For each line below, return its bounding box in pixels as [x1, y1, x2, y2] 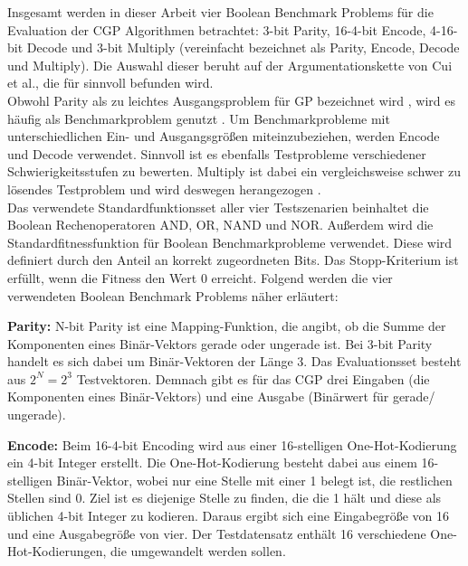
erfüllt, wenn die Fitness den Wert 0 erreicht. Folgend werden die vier [7, 268, 393, 287]
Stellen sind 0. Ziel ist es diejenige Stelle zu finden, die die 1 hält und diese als [7, 488, 442, 507]
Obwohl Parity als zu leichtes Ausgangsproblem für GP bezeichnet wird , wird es [7, 90, 455, 109]
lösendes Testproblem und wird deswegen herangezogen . [7, 179, 321, 198]
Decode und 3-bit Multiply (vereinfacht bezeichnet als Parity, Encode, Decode [26, 38, 460, 57]
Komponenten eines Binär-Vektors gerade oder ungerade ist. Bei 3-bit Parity [7, 334, 433, 353]
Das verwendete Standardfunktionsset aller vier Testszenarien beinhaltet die [7, 197, 429, 216]
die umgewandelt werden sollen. [110, 542, 286, 561]
